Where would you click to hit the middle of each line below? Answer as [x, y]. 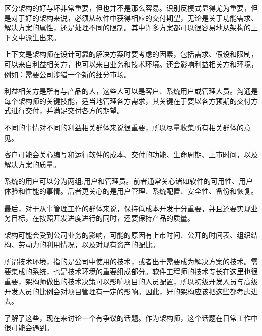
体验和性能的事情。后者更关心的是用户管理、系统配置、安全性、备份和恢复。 [131, 191]
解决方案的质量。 [32, 164]
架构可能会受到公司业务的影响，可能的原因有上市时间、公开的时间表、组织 [127, 234]
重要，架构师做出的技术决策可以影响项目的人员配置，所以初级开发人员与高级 [131, 281]
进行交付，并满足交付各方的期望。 [67, 111]
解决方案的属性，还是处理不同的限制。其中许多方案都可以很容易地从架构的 [127, 27]
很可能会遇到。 [29, 328]
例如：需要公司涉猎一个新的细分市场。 [68, 74]
